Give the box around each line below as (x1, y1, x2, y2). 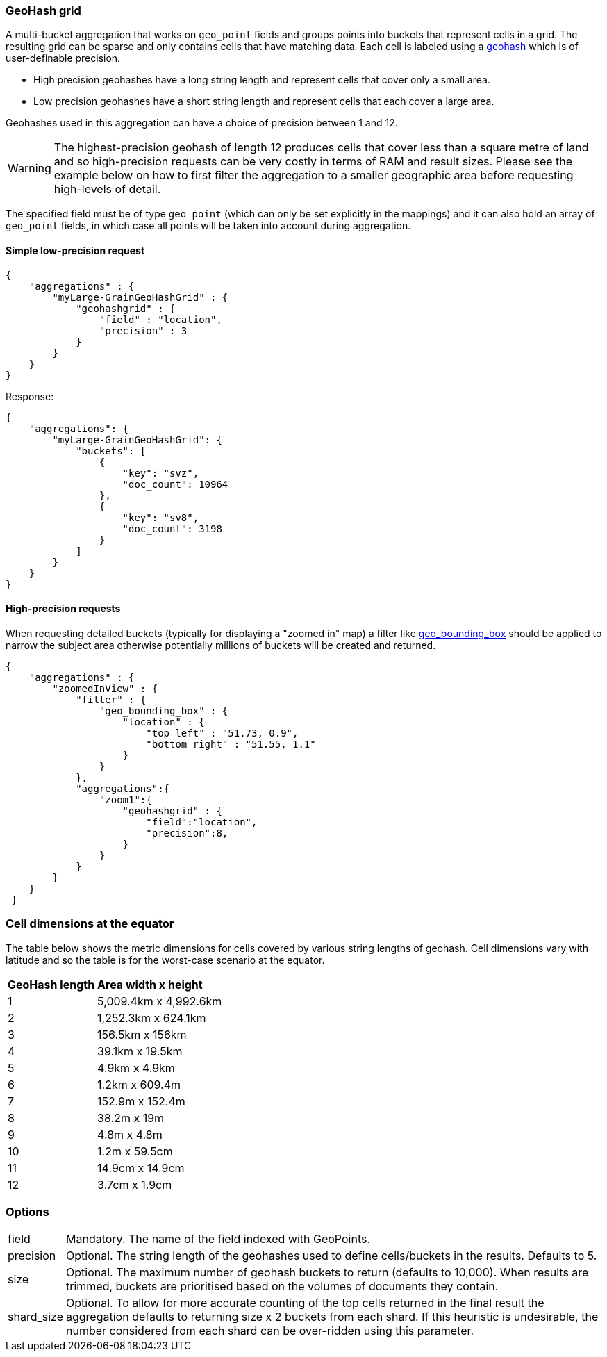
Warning (8, 161, 51, 176)
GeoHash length (8, 977, 95, 992)
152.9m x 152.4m (97, 1094, 185, 1108)
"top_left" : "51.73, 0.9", (146, 727, 299, 739)
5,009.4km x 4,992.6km (97, 994, 222, 1008)
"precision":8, (146, 827, 228, 839)
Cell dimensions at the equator (6, 916, 174, 931)
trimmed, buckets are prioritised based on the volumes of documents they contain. (66, 1279, 499, 1294)
